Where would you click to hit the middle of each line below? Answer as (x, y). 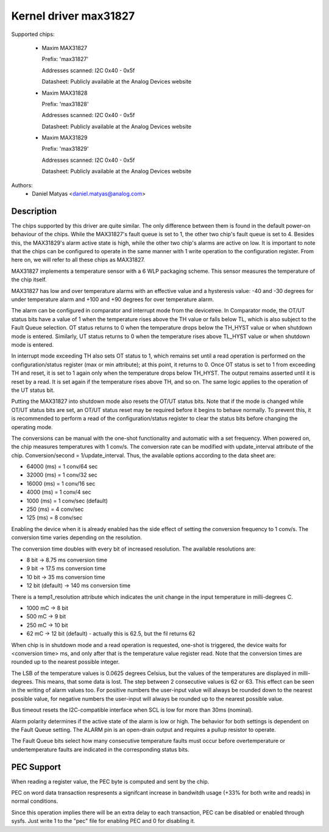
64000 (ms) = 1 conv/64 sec (62, 466)
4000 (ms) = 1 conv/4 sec (59, 492)
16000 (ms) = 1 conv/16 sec (61, 483)
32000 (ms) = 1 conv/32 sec (62, 475)
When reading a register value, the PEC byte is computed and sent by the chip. (110, 781)
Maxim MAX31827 (65, 48)
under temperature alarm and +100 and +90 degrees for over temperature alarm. (113, 300)
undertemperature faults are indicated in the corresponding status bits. (100, 749)
